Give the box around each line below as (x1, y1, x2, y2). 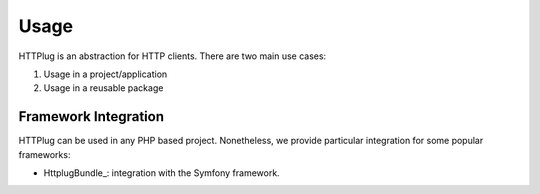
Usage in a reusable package (43, 82, 164, 94)
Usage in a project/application (43, 68, 168, 80)
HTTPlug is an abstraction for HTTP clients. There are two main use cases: (18, 50, 327, 62)
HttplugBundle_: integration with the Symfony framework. (43, 167, 280, 179)
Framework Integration (18, 108, 165, 125)
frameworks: (18, 148, 71, 160)
